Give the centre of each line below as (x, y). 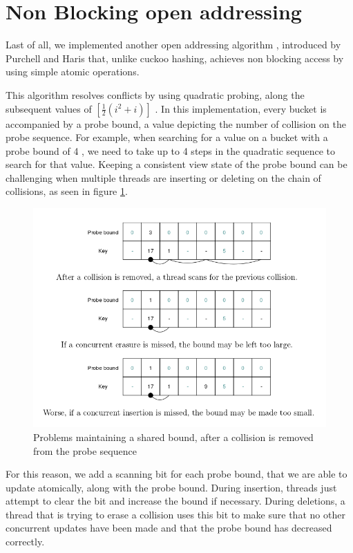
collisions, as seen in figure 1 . (67, 191)
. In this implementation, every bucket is (241, 108)
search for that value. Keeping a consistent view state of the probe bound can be (176, 164)
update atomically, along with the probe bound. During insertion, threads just (171, 487)
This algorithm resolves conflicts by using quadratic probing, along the (155, 94)
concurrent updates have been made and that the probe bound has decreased (169, 528)
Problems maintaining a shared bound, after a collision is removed (173, 437)
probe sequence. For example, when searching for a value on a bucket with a (167, 137)
